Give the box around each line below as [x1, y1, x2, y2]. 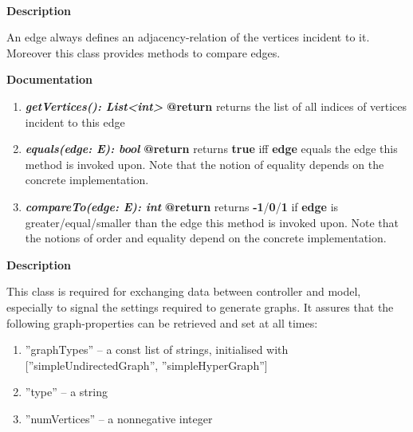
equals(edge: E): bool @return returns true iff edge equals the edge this [25, 140, 398, 157]
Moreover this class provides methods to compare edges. [6, 44, 281, 61]
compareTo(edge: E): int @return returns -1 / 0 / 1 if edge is [25, 198, 339, 214]
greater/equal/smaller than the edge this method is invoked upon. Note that [25, 214, 399, 230]
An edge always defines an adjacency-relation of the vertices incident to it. [6, 29, 370, 45]
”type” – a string [25, 383, 108, 400]
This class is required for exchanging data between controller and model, [6, 283, 361, 300]
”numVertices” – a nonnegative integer [25, 410, 213, 426]
